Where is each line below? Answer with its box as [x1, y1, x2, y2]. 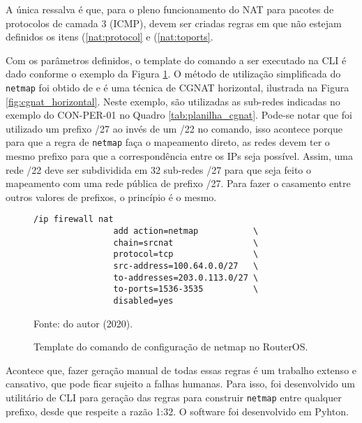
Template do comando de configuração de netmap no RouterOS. [33, 339, 308, 354]
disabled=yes [113, 296, 174, 306]
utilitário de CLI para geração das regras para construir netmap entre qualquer [6, 390, 342, 405]
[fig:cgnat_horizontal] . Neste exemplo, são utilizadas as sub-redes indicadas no [6, 94, 340, 108]
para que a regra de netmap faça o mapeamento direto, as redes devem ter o [6, 135, 330, 149]
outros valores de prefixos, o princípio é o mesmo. [6, 189, 217, 204]
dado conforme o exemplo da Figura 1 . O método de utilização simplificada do [6, 66, 341, 81]
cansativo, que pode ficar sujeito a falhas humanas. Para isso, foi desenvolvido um [6, 376, 355, 391]
